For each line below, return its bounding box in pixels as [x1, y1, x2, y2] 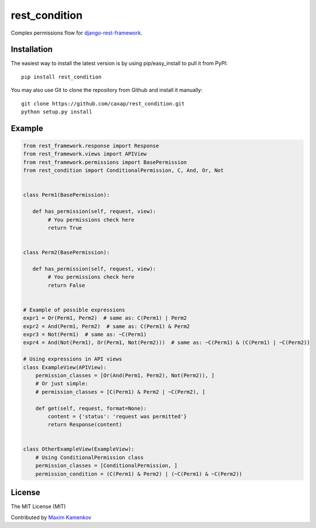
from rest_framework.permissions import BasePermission [23, 159, 187, 165]
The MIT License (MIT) [11, 503, 66, 510]
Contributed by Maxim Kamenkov [11, 513, 92, 521]
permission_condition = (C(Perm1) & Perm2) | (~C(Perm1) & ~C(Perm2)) [35, 471, 243, 477]
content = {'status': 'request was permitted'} [47, 413, 187, 420]
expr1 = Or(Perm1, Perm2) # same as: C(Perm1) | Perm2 [23, 315, 187, 322]
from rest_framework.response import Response [23, 142, 159, 149]
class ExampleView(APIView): [23, 364, 107, 370]
